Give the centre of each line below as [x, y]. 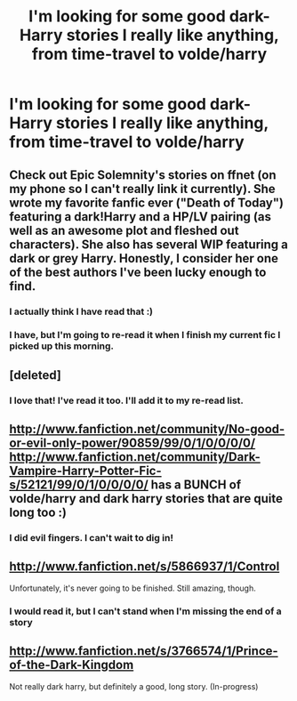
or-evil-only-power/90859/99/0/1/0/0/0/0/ [132, 443]
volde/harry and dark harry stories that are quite [146, 499]
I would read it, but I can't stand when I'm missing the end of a [145, 611]
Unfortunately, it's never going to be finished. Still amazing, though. [132, 588]
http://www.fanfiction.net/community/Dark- [135, 457]
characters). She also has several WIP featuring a [149, 244]
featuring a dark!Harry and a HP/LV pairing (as [140, 217]
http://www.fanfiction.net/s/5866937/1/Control [144, 567]
